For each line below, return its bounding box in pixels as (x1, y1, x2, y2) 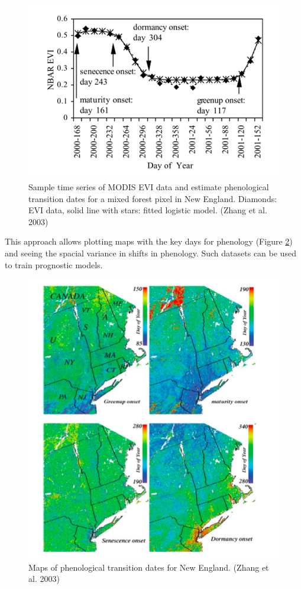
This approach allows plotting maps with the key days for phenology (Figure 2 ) (5, 235, 293, 248)
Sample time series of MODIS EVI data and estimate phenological (28, 181, 269, 193)
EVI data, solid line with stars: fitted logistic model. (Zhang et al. (28, 204, 267, 216)
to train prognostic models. (5, 258, 103, 271)
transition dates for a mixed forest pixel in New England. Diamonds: (28, 192, 277, 204)
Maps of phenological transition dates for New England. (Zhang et (28, 561, 269, 573)
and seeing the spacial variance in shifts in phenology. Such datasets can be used (5, 247, 296, 259)
